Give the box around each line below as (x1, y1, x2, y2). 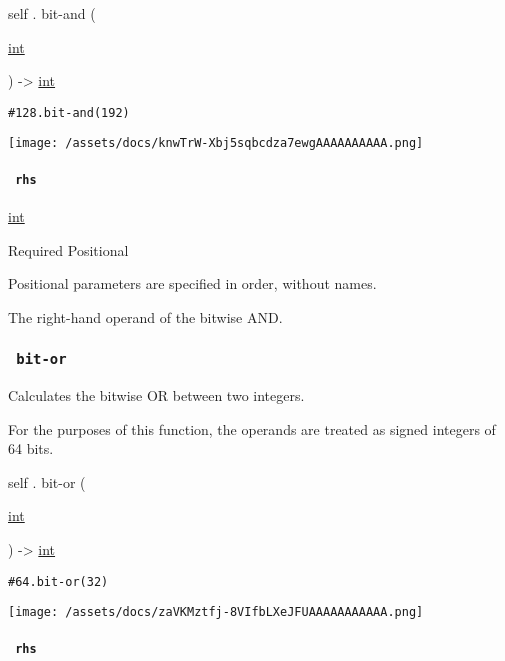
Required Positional (8, 239, 129, 260)
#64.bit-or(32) (8, 574, 109, 589)
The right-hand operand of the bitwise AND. (8, 306, 283, 327)
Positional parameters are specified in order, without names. (8, 273, 377, 294)
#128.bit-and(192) (8, 105, 130, 120)
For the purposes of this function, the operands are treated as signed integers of (8, 418, 496, 439)
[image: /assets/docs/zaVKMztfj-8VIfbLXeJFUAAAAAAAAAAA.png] (8, 605, 424, 620)
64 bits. (8, 438, 54, 459)
